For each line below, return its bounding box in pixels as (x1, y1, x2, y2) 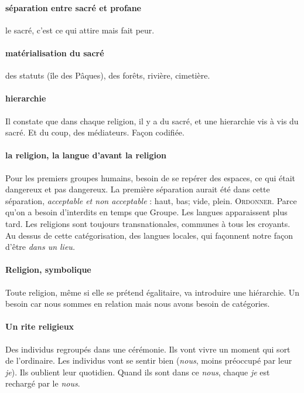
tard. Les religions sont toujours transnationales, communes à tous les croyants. (5, 217, 291, 229)
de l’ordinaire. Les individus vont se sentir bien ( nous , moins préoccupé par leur (5, 354, 292, 367)
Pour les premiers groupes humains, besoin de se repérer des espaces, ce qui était (5, 171, 295, 184)
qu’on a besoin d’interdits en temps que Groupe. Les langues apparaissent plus (5, 206, 288, 218)
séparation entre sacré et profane (5, 1, 141, 13)
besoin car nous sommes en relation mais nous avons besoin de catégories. (5, 297, 270, 310)
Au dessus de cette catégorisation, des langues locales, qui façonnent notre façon (5, 229, 293, 241)
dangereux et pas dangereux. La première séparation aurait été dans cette (5, 183, 270, 195)
